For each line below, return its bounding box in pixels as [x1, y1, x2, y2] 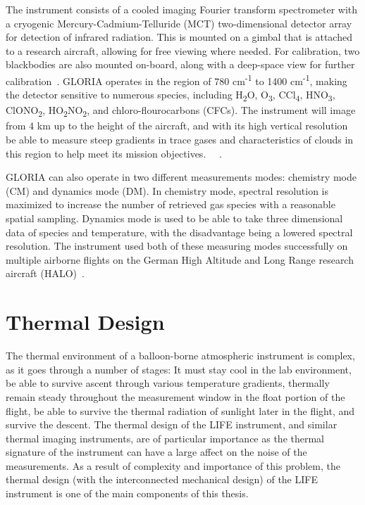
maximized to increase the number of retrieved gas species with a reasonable [6, 197, 335, 212]
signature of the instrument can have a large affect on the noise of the [6, 445, 307, 459]
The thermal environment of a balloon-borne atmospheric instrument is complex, [6, 348, 355, 363]
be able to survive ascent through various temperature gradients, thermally [6, 376, 330, 390]
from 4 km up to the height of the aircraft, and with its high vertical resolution [6, 118, 348, 133]
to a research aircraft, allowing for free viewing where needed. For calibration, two [6, 43, 360, 58]
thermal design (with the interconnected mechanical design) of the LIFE [6, 472, 318, 487]
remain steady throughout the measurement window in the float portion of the [6, 389, 345, 404]
